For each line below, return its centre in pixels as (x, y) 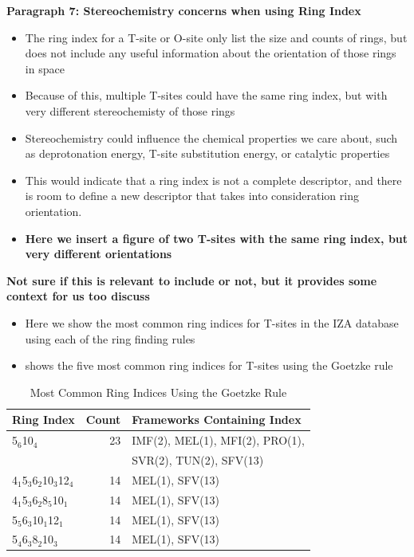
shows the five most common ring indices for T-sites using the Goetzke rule (209, 365)
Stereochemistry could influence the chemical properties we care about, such (211, 137)
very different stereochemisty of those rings (130, 110)
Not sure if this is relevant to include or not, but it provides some (192, 280)
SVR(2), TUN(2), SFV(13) (198, 459)
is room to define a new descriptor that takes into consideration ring (192, 196)
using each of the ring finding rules (110, 338)
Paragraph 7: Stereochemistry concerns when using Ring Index (184, 10)
